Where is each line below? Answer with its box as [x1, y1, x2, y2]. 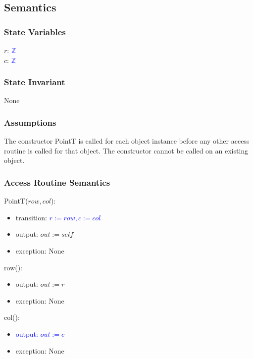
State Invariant [4, 76, 65, 88]
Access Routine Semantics [4, 176, 110, 188]
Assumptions [4, 116, 56, 128]
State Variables [4, 25, 66, 38]
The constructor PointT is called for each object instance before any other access [4, 136, 250, 146]
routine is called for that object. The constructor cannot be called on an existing [4, 145, 249, 155]
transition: [15, 212, 47, 222]
